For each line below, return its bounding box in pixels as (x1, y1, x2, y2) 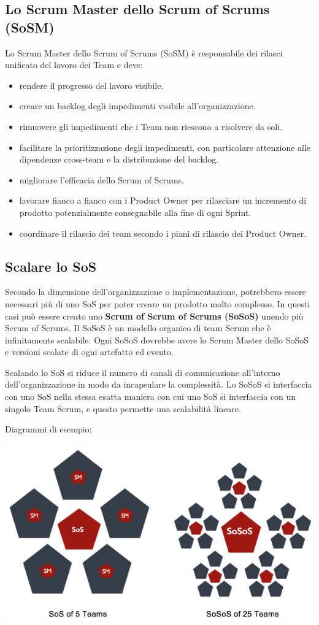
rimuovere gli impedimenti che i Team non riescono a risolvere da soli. (19, 120, 282, 132)
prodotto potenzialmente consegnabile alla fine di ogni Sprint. (19, 205, 252, 218)
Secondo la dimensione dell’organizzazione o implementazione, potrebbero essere (5, 285, 306, 298)
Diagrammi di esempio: (5, 423, 92, 435)
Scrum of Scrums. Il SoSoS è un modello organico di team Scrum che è (5, 321, 271, 334)
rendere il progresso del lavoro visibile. (19, 79, 164, 91)
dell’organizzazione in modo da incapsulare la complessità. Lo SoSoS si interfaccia (5, 378, 312, 391)
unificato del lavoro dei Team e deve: (5, 58, 143, 71)
